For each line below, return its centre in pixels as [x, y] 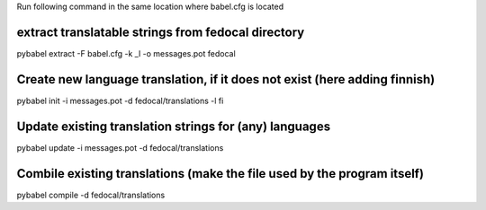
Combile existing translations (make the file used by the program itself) [220, 174]
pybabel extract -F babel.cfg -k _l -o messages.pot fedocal [126, 53]
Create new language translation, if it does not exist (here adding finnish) [226, 79]
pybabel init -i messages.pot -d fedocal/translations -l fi [120, 101]
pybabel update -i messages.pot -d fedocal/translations [120, 147]
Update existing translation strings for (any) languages [174, 126]
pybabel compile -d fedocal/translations [91, 195]
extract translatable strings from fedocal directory [161, 32]
